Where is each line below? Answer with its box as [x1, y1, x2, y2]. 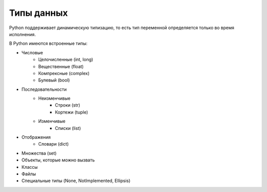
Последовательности [21, 86, 67, 92]
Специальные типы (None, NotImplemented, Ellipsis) [21, 178, 131, 184]
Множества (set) [21, 150, 57, 156]
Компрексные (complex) [38, 70, 90, 76]
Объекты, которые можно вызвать [21, 157, 95, 163]
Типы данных [9, 7, 68, 18]
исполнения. [9, 31, 36, 37]
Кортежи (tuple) [55, 109, 89, 115]
